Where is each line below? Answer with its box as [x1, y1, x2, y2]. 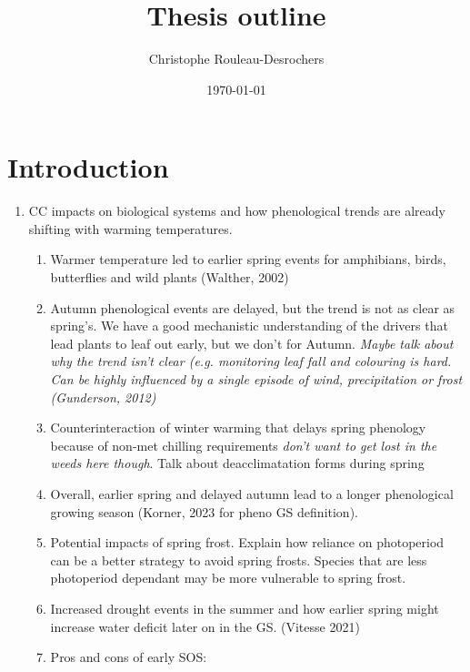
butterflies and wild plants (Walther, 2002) [50, 268, 289, 287]
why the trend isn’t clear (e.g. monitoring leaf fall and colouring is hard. [50, 351, 452, 371]
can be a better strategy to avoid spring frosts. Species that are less [50, 550, 427, 569]
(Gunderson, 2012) [50, 387, 156, 406]
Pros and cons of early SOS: [50, 647, 207, 667]
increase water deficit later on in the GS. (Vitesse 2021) [50, 616, 360, 636]
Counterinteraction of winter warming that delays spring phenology [50, 418, 426, 437]
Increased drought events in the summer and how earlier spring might [50, 598, 439, 617]
